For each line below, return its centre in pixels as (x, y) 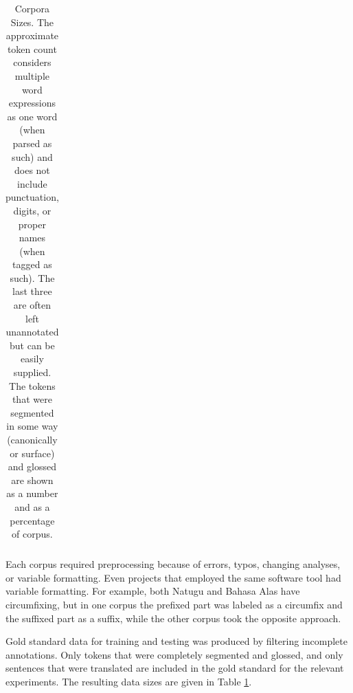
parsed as (32, 143)
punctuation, (32, 197)
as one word (32, 116)
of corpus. (32, 534)
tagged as (32, 264)
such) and (32, 156)
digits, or (32, 210)
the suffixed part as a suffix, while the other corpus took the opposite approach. (173, 618)
